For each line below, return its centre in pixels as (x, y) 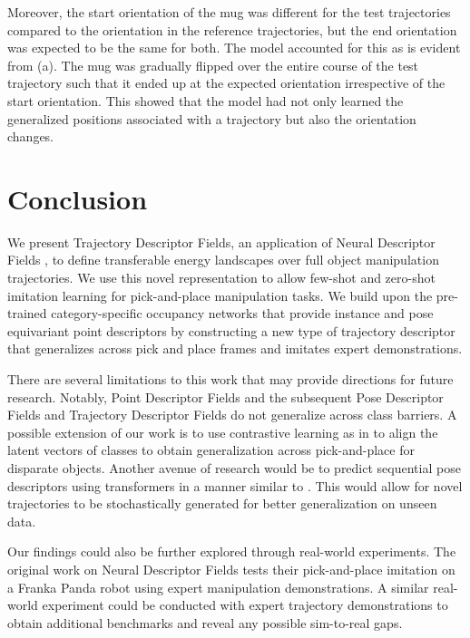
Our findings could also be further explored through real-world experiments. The (232, 551)
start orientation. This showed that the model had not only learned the (206, 100)
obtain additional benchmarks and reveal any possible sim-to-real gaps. (205, 622)
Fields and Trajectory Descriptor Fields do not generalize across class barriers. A (232, 415)
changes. (31, 136)
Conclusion (78, 198)
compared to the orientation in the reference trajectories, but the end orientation (232, 29)
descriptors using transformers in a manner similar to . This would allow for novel (235, 485)
